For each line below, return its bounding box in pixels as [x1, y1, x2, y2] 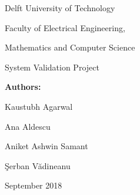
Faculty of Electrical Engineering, [5, 21, 125, 33]
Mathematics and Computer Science [5, 41, 135, 53]
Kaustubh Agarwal [5, 100, 73, 112]
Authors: [5, 80, 41, 93]
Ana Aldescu [5, 120, 51, 132]
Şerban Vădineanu [5, 159, 71, 172]
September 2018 [5, 179, 62, 191]
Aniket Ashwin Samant [5, 140, 88, 152]
